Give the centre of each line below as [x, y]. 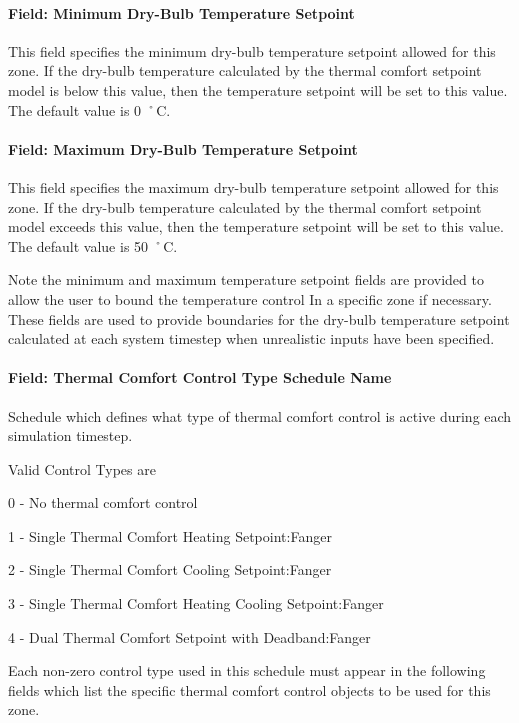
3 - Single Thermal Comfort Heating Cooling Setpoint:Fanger [196, 603]
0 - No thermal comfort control [103, 502]
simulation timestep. [70, 435]
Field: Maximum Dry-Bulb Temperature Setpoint [183, 148]
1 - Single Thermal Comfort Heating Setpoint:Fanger [170, 535]
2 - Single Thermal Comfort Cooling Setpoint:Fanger [170, 569]
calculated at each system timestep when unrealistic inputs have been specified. [251, 338]
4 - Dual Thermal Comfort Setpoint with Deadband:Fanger [189, 636]
